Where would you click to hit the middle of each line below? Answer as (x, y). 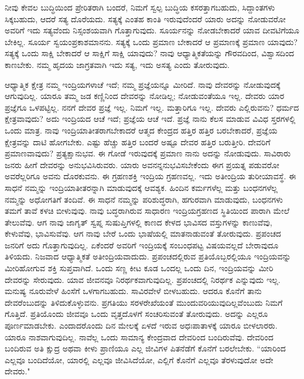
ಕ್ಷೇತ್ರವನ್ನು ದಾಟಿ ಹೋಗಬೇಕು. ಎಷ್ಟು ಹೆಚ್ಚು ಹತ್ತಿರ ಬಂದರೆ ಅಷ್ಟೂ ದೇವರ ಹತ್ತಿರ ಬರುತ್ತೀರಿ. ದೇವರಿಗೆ (138, 141)
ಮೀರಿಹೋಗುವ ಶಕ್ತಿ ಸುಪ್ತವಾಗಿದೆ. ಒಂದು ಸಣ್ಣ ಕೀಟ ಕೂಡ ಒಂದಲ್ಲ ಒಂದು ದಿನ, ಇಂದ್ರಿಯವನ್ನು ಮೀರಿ (139, 268)
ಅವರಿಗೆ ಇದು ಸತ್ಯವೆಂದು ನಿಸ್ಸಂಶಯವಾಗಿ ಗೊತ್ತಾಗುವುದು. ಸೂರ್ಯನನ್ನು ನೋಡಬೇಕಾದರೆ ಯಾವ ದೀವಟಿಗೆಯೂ (152, 30)
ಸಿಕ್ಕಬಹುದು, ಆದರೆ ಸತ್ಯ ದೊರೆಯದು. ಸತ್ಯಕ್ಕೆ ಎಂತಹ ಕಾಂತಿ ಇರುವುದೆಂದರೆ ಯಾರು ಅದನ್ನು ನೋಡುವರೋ (145, 18)
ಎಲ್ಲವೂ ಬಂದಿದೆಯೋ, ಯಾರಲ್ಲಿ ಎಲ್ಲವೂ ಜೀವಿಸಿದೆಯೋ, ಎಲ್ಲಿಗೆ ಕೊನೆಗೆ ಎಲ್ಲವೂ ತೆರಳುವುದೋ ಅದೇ (139, 359)
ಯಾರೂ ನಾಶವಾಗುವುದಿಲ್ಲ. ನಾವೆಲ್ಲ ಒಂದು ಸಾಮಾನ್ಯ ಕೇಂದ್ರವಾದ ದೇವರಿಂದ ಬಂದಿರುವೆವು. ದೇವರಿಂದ (139, 337)
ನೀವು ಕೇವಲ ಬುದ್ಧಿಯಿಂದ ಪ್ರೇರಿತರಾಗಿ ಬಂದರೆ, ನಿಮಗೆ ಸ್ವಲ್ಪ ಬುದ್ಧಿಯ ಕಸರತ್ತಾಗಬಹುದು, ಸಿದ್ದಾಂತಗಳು (140, 7)
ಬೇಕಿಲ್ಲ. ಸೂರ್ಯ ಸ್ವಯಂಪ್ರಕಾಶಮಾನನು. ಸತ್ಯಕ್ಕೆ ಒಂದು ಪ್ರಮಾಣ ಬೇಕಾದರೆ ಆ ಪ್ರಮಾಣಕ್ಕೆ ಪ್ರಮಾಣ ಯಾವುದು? (151, 41)
